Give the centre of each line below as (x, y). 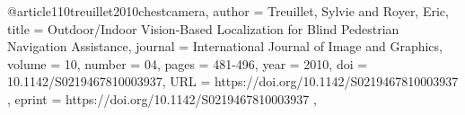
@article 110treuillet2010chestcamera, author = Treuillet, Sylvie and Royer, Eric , (228, 11)
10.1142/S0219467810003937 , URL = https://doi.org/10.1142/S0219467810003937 (233, 81)
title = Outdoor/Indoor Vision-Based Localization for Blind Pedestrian (203, 28)
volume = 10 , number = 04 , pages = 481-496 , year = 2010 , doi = (188, 63)
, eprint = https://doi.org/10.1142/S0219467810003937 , (162, 98)
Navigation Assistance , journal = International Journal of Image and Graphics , (225, 46)
